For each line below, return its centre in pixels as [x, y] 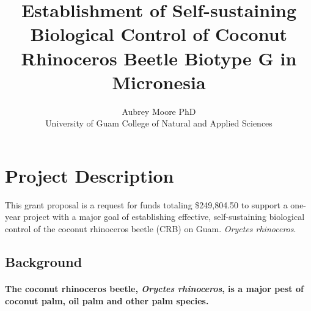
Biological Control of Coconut [159, 34]
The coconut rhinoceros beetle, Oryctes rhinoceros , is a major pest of [154, 288]
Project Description [90, 175]
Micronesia [159, 82]
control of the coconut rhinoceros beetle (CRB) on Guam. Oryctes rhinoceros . [151, 229]
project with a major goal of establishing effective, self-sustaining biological [164, 217]
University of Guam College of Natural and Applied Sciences [159, 123]
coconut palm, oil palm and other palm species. [107, 300]
